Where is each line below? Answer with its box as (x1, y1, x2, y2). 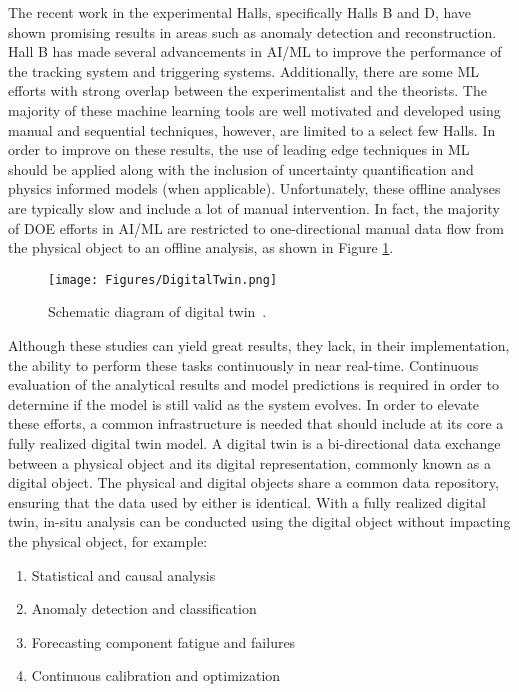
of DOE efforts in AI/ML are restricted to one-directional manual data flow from (8, 217, 505, 238)
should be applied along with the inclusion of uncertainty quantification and (8, 158, 474, 179)
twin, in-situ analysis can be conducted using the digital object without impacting (8, 511, 511, 532)
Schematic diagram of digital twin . (48, 301, 267, 322)
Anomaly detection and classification (31, 598, 257, 619)
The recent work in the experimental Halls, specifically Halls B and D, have (8, 2, 472, 22)
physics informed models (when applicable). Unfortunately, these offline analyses (8, 178, 501, 199)
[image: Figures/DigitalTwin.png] (48, 272, 278, 287)
